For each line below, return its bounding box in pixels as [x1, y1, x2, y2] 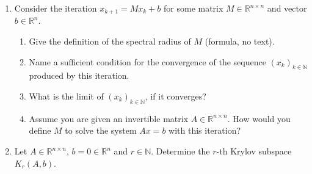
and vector [267, 2, 307, 14]
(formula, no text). [205, 35, 275, 48]
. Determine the [151, 145, 210, 158]
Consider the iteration [14, 2, 97, 14]
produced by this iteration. [29, 69, 129, 82]
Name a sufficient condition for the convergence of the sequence [29, 55, 266, 68]
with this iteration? [169, 124, 241, 137]
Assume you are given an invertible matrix [29, 112, 189, 125]
